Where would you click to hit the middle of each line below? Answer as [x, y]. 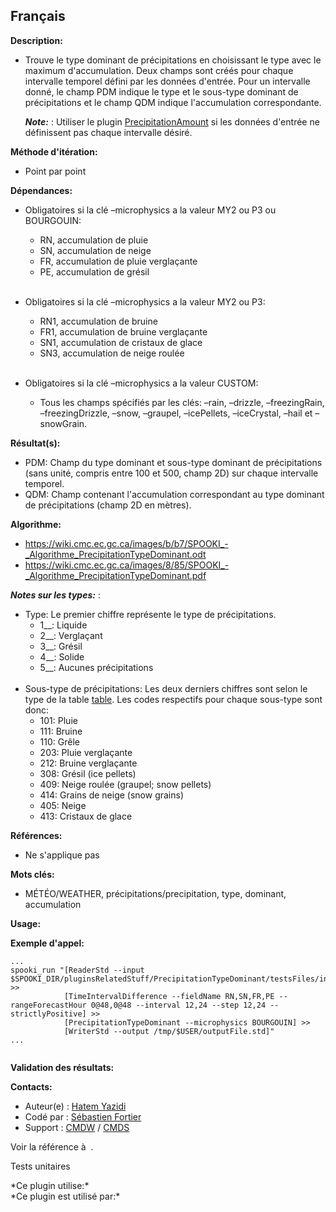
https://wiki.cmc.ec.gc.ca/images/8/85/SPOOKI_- [127, 565]
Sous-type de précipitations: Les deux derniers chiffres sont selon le [166, 688]
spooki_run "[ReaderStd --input [77, 970]
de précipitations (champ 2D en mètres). [108, 505]
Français [38, 16]
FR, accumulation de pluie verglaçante [118, 261]
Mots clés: [32, 874]
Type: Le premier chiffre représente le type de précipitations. [150, 614]
